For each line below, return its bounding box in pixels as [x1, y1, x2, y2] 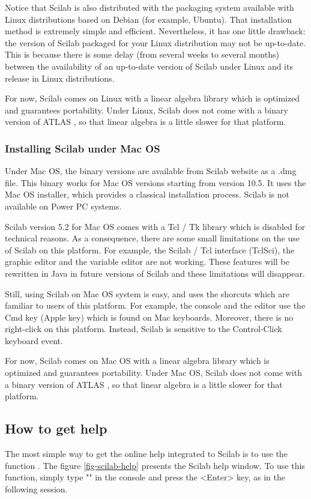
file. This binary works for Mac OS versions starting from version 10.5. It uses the [5, 176, 306, 189]
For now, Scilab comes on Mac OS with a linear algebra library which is [5, 354, 270, 367]
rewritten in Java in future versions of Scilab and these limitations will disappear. [5, 267, 305, 279]
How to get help [5, 419, 107, 438]
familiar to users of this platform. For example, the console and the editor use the [5, 299, 306, 312]
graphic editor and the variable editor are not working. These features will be [5, 255, 289, 268]
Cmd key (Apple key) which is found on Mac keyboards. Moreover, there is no [5, 310, 294, 323]
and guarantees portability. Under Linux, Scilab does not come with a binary [5, 103, 288, 116]
